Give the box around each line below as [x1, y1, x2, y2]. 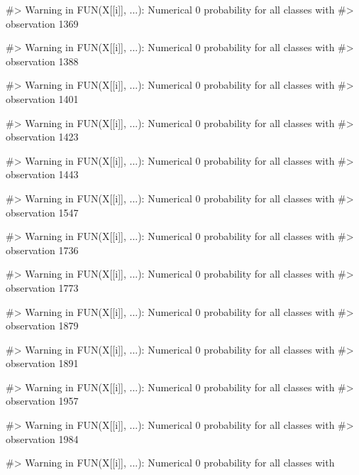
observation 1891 [6, 356, 79, 371]
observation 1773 [6, 280, 79, 295]
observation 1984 [6, 431, 79, 446]
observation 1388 [6, 53, 79, 68]
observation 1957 [6, 393, 79, 408]
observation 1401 [6, 91, 79, 106]
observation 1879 [6, 318, 79, 333]
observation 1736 [6, 242, 79, 257]
